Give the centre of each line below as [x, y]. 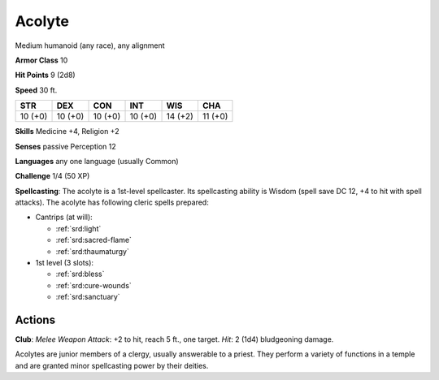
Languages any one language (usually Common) [97, 161]
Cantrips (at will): [64, 217]
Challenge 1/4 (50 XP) [52, 176]
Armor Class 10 [41, 60]
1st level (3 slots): [64, 263]
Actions [35, 320]
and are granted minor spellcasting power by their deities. [112, 365]
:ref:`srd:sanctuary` [88, 297]
